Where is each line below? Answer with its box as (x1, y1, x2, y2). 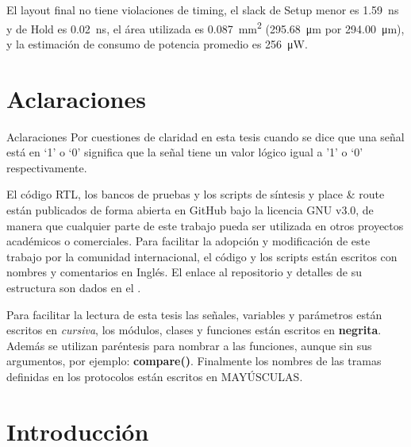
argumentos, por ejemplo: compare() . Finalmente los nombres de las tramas (6, 353, 382, 369)
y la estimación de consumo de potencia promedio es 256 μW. (6, 35, 308, 52)
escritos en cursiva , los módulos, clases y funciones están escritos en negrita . (6, 322, 382, 338)
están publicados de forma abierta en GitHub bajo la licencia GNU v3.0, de (6, 201, 374, 218)
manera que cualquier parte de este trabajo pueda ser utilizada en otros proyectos (6, 217, 404, 233)
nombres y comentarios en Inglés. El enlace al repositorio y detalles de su (6, 264, 362, 280)
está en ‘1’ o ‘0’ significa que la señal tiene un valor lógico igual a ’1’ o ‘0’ (6, 144, 363, 160)
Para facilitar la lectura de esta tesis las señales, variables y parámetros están (6, 306, 382, 322)
